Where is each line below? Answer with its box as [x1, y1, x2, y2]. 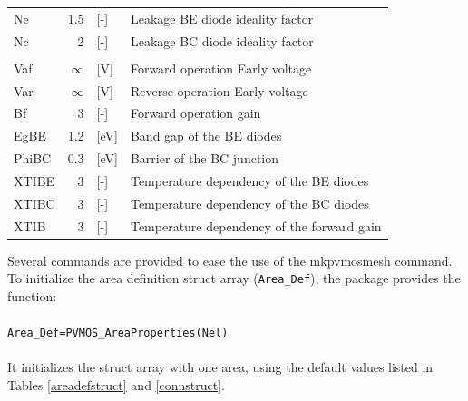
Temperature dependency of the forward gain [130, 216, 382, 235]
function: [7, 286, 57, 305]
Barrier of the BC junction [130, 149, 279, 168]
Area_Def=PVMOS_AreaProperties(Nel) [7, 327, 229, 340]
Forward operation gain [130, 103, 261, 122]
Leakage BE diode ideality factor [130, 8, 314, 27]
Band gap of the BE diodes [130, 126, 282, 145]
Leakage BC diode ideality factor [130, 31, 314, 50]
